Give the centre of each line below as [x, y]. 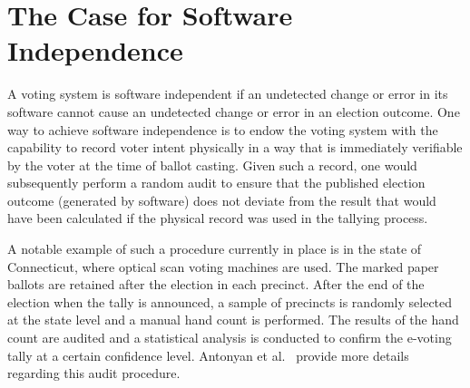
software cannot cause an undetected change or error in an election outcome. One [234, 111]
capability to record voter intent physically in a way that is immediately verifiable [235, 147]
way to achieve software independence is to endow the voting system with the [223, 129]
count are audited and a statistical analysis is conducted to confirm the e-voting [230, 338]
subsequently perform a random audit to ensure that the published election [216, 183]
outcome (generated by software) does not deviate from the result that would [222, 200]
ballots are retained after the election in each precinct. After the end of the [216, 284]
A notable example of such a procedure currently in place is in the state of [215, 249]
